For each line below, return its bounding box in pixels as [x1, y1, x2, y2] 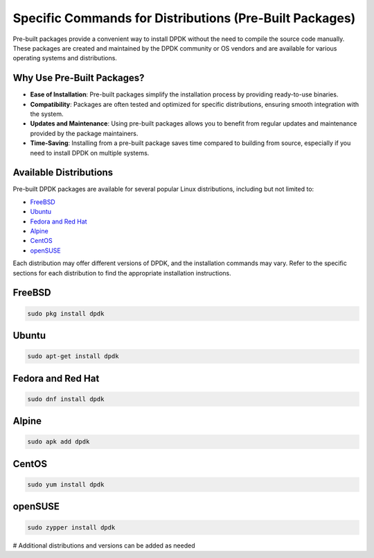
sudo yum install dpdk [27, 480, 105, 489]
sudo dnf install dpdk [27, 395, 105, 403]
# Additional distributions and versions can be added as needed [12, 541, 195, 550]
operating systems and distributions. [12, 54, 118, 62]
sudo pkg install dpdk [27, 310, 105, 317]
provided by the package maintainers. [30, 129, 139, 137]
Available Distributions [12, 167, 114, 178]
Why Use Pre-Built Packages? [12, 72, 145, 84]
